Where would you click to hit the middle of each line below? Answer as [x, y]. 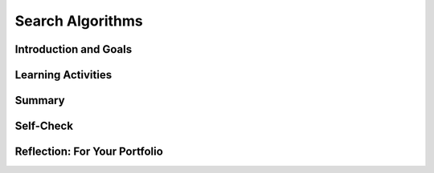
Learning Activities [63, 75]
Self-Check [44, 126]
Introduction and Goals [74, 49]
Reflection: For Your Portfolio [89, 152]
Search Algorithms [79, 21]
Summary [40, 101]
